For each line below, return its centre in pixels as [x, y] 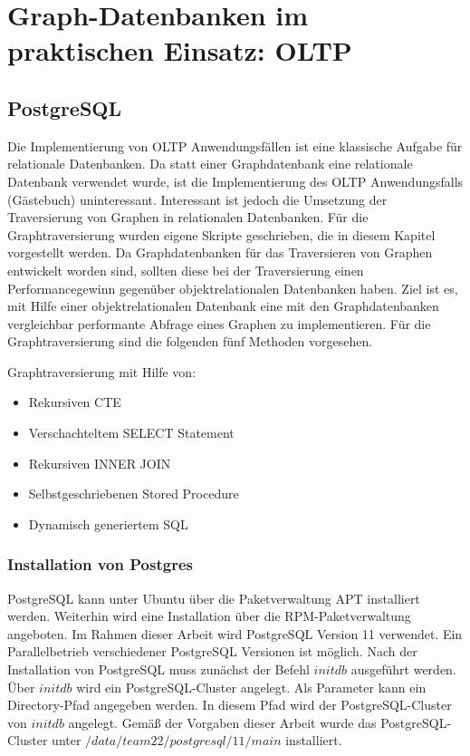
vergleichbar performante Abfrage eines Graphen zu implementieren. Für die [219, 323]
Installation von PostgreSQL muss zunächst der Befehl [158, 669]
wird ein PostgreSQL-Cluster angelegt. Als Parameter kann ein [251, 687]
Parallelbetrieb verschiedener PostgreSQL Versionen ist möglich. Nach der [212, 651]
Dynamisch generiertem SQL [108, 523]
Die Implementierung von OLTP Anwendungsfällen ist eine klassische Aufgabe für [235, 145]
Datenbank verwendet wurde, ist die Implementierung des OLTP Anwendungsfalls [235, 181]
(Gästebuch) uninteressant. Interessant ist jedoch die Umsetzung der [197, 199]
